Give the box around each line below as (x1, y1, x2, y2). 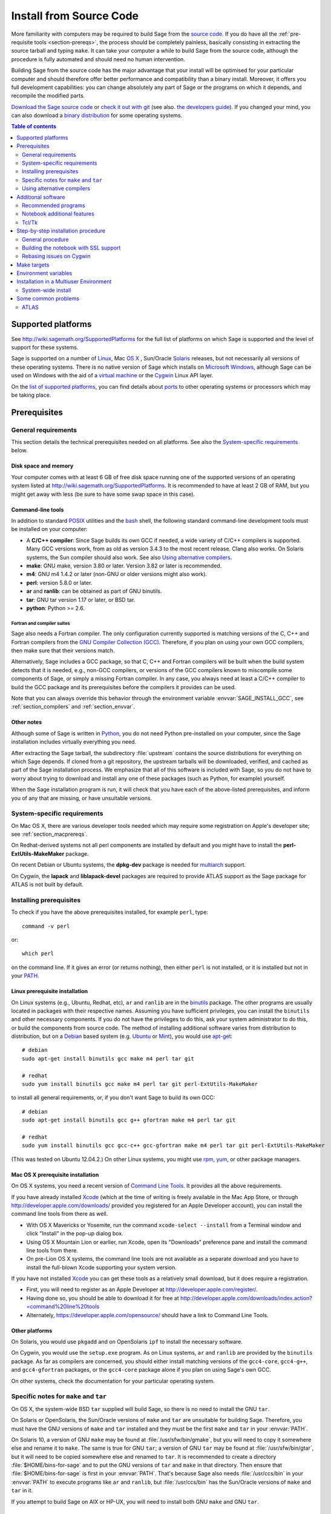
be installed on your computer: (11, 526, 88, 533)
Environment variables (16, 269, 73, 277)
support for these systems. (11, 343, 79, 351)
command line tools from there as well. (11, 1210, 108, 1217)
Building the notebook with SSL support (22, 244, 121, 251)
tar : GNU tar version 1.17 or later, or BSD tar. (26, 596, 136, 603)
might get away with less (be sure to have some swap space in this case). (11, 491, 195, 498)
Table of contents (11, 123, 57, 130)
